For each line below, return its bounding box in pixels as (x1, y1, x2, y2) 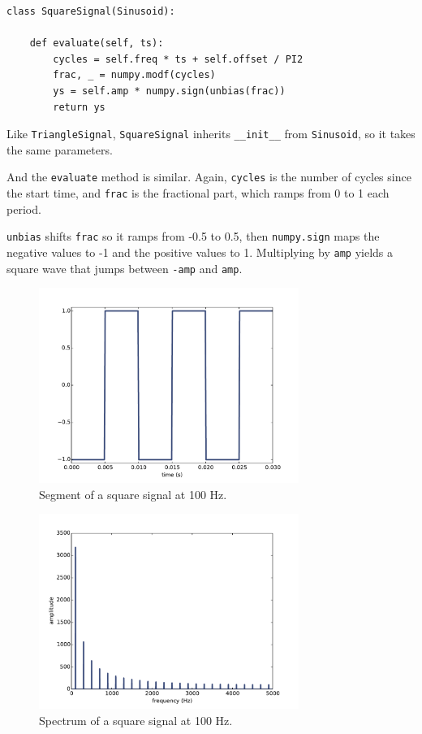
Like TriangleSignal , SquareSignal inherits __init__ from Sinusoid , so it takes (6, 125, 416, 142)
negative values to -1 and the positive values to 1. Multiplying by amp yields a (6, 243, 394, 260)
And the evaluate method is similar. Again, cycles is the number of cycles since (6, 168, 411, 185)
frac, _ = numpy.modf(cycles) (53, 69, 216, 81)
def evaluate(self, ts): (29, 37, 164, 50)
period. (6, 200, 41, 217)
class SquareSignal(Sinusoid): (6, 6, 175, 17)
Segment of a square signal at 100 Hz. (39, 485, 227, 502)
